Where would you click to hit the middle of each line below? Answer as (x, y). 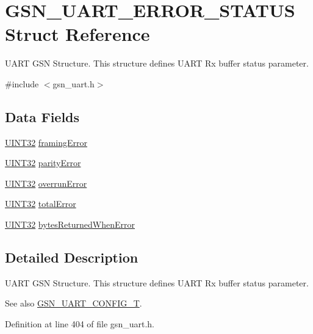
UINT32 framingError (46, 142)
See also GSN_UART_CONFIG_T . (74, 303)
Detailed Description (72, 257)
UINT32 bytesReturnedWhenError (70, 224)
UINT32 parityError (43, 163)
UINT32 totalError (41, 204)
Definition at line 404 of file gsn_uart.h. (80, 324)
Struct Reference (77, 34)
